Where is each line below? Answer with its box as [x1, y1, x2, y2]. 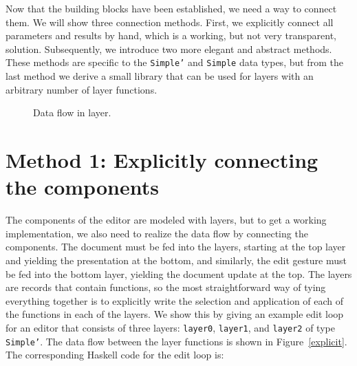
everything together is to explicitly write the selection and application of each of [6, 293, 344, 308]
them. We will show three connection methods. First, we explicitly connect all [6, 14, 334, 29]
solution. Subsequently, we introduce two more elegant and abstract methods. [6, 41, 332, 56]
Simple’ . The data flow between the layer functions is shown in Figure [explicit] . [6, 334, 347, 348]
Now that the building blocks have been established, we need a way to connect [6, 1, 337, 15]
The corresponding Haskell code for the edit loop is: [6, 347, 224, 362]
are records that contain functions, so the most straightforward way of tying [6, 280, 326, 294]
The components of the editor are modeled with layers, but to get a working [6, 213, 327, 227]
